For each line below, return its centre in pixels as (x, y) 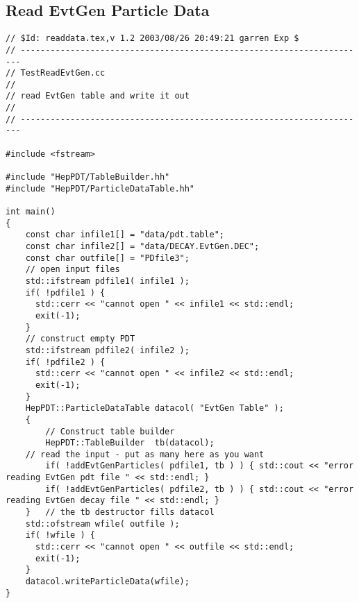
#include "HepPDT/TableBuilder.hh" (88, 177)
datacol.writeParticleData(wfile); (107, 582)
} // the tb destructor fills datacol (120, 512)
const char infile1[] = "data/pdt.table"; (125, 235)
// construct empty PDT (80, 339)
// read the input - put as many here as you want (145, 454)
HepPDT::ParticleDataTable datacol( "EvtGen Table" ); (155, 408)
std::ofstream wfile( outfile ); (102, 524)
